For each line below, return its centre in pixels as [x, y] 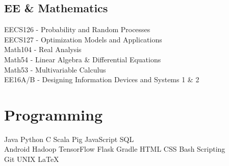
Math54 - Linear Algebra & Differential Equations [83, 59]
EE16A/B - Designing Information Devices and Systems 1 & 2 [102, 79]
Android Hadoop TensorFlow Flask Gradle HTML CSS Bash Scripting [115, 149]
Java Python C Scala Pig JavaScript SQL [69, 139]
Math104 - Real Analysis [43, 49]
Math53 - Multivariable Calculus [55, 69]
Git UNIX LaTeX [32, 159]
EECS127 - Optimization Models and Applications [83, 39]
